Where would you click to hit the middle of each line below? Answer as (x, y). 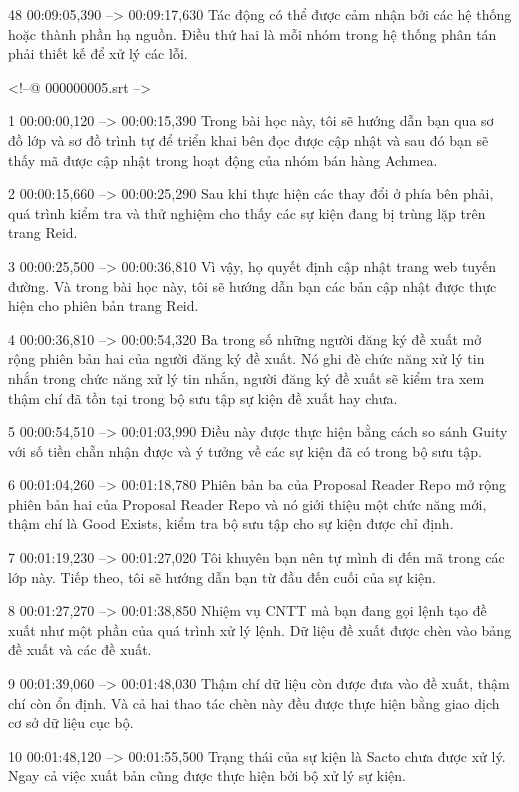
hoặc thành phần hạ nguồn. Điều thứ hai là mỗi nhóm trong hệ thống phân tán (252, 33)
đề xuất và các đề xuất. (80, 649)
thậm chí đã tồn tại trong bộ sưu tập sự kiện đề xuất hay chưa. (203, 397)
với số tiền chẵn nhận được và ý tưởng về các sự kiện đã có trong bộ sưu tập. (245, 450)
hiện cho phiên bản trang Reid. (103, 305)
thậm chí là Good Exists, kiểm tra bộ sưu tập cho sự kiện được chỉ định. (231, 523)
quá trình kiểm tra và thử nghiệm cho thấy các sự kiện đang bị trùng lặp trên (247, 212)
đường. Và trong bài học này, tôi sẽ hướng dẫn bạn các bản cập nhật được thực (252, 285)
